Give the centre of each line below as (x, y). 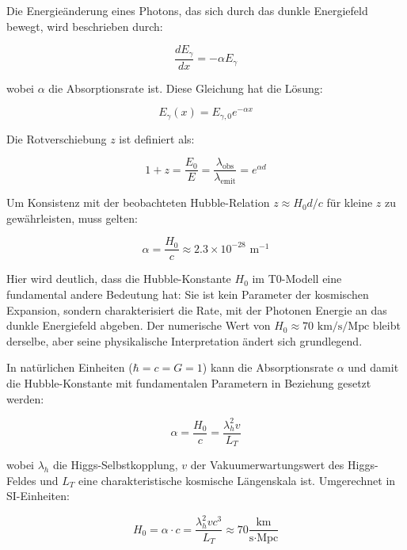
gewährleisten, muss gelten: (72, 218)
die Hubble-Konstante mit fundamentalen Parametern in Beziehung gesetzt (189, 382)
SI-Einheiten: (38, 496)
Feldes (21, 480)
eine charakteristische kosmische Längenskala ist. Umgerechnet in (237, 480)
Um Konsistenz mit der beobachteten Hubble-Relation (138, 202)
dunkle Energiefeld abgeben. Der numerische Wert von (139, 325)
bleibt (386, 325)
